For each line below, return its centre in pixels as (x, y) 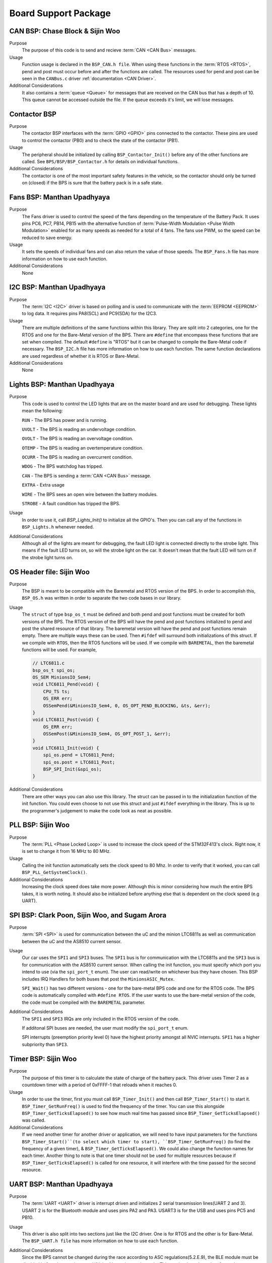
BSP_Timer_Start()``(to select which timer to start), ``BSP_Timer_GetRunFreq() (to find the (136, 1141)
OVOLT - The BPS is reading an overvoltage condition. (78, 439)
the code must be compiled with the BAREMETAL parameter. (84, 1002)
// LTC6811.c (49, 663)
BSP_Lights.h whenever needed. (58, 527)
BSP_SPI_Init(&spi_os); (72, 769)
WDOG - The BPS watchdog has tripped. (62, 466)
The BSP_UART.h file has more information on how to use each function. (100, 1241)
